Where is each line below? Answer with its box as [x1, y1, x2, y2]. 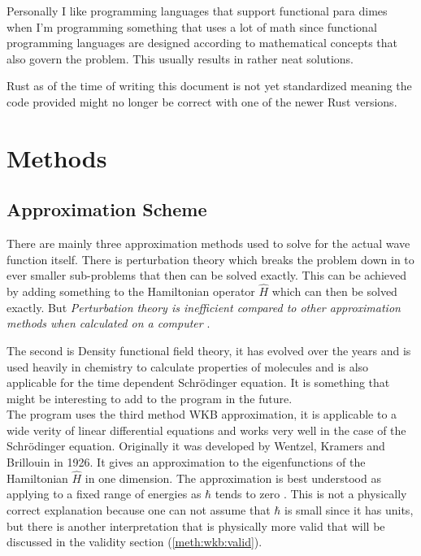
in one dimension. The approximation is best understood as [85, 469, 381, 486]
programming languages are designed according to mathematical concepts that [7, 34, 398, 51]
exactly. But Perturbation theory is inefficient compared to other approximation [7, 298, 401, 315]
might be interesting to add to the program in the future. [7, 389, 293, 406]
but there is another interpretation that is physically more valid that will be [7, 517, 385, 534]
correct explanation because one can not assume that [7, 502, 271, 519]
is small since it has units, [284, 502, 414, 519]
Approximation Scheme [7, 197, 207, 222]
